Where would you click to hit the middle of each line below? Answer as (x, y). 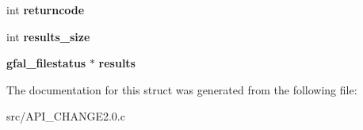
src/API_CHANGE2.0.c (66, 116)
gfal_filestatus (46, 63)
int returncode (46, 10)
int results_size (48, 36)
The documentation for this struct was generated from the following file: (182, 89)
